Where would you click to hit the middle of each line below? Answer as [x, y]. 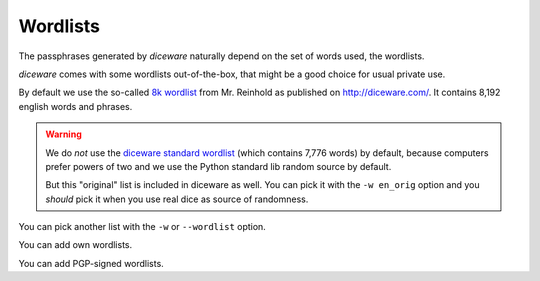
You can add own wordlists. [75, 245]
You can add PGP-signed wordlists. [91, 263]
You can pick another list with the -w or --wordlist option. [142, 227]
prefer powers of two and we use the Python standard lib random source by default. [218, 166]
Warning [63, 134]
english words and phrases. [75, 106]
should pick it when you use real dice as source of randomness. [177, 199]
